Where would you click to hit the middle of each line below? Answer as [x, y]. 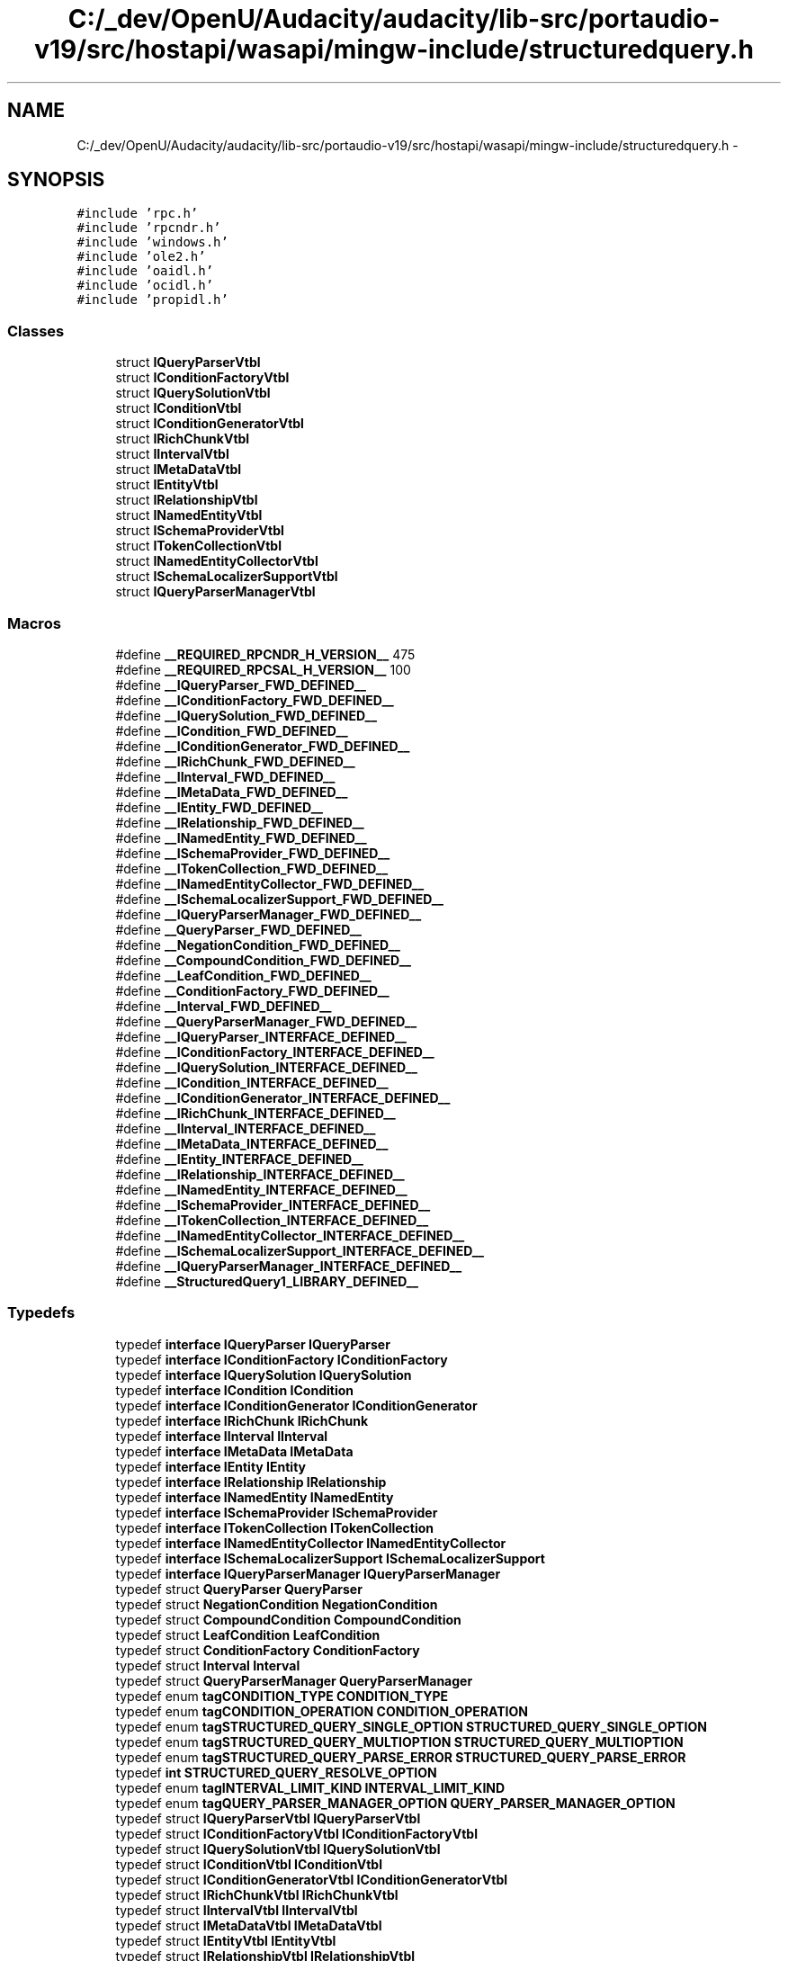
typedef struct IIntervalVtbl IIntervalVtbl [237, 1910]
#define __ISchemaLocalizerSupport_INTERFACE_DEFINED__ [300, 1250]
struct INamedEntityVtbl [189, 515]
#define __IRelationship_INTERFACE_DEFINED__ [260, 1174]
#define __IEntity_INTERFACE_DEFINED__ [239, 1159]
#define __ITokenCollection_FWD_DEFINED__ [252, 868]
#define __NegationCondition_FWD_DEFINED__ [258, 945]
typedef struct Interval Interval [208, 1665]
